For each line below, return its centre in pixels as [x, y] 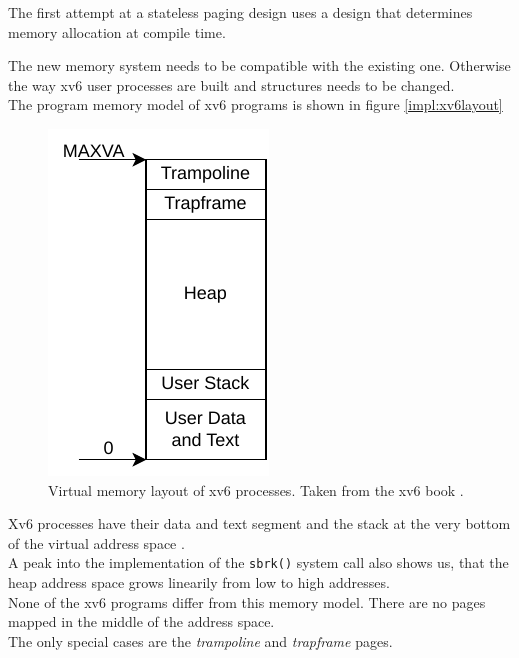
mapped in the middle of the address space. [141, 621]
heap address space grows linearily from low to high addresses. [199, 582]
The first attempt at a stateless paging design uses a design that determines [240, 12]
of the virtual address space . [96, 542]
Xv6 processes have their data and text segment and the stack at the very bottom [259, 523]
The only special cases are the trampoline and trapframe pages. [200, 640]
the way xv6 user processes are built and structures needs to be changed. [231, 84]
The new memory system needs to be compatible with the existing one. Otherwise [259, 65]
